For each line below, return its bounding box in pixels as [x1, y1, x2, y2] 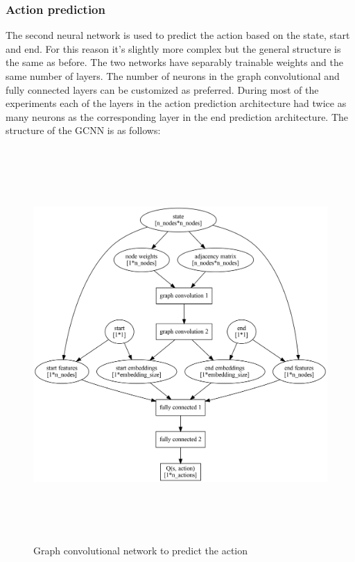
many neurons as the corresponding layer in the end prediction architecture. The [6, 109, 349, 124]
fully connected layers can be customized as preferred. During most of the [6, 82, 319, 97]
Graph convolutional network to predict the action [33, 543, 248, 558]
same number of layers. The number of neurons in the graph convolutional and [6, 69, 340, 83]
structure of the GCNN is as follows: [6, 123, 161, 138]
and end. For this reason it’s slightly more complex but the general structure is [6, 41, 341, 56]
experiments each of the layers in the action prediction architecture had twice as [6, 96, 347, 110]
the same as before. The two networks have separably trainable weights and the [6, 55, 343, 69]
